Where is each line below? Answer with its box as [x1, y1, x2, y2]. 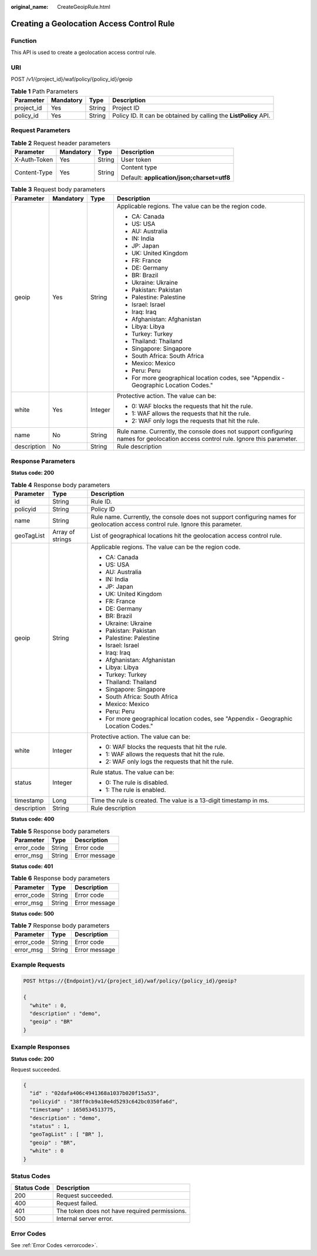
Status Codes [11, 1171, 50, 1180]
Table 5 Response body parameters [11, 827, 110, 835]
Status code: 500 [11, 910, 55, 917]
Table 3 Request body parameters [11, 185, 106, 194]
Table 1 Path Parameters [11, 87, 79, 95]
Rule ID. [90, 498, 112, 506]
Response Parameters [11, 457, 76, 465]
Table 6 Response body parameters [11, 875, 110, 883]
